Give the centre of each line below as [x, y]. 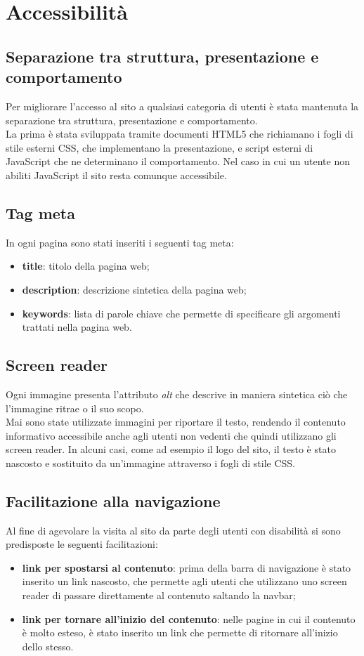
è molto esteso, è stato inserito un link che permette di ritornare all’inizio [180, 632]
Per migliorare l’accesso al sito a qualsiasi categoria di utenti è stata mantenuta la [182, 106]
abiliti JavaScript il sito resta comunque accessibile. [116, 175]
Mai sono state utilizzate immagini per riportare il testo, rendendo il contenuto [176, 422]
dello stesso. [48, 646]
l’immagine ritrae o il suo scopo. [75, 408]
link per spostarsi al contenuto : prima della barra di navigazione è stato [187, 567]
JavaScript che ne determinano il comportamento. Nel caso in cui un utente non [178, 161]
